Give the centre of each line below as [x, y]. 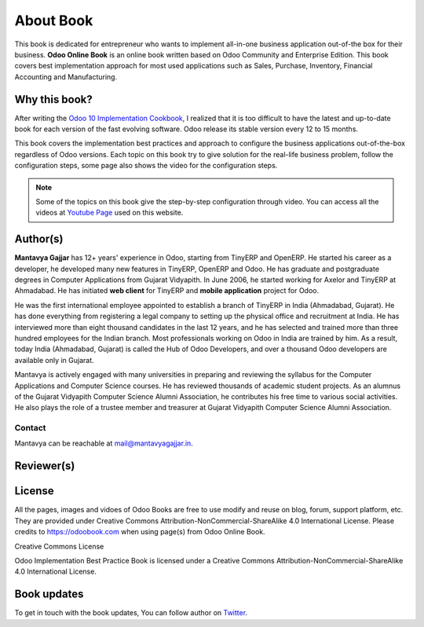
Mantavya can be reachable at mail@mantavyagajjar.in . [104, 443]
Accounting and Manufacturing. [66, 77]
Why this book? [54, 99]
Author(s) [39, 239]
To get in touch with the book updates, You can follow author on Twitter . [131, 613]
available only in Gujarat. [54, 360]
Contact [30, 428]
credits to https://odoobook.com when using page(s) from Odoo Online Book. [140, 532]
